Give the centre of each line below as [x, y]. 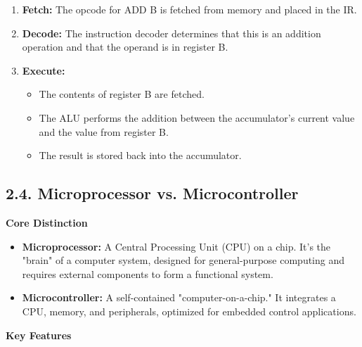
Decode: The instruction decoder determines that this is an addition [172, 33]
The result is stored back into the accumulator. [140, 155]
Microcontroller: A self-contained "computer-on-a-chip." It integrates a [179, 297]
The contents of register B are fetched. [122, 94]
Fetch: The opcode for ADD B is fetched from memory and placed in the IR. [189, 9]
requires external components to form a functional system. [148, 273]
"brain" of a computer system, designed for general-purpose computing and [183, 260]
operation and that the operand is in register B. [125, 47]
